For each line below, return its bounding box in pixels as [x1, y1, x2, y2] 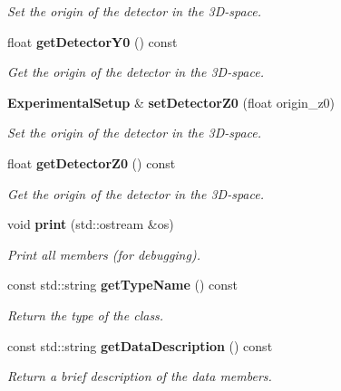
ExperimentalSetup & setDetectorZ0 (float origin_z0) [7, 92, 336, 111]
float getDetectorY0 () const [7, 32, 178, 51]
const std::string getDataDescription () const [7, 336, 273, 355]
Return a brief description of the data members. [7, 367, 272, 386]
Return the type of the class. [7, 305, 164, 324]
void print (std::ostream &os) [7, 215, 174, 234]
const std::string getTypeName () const [7, 275, 239, 294]
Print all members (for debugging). [7, 244, 200, 263]
